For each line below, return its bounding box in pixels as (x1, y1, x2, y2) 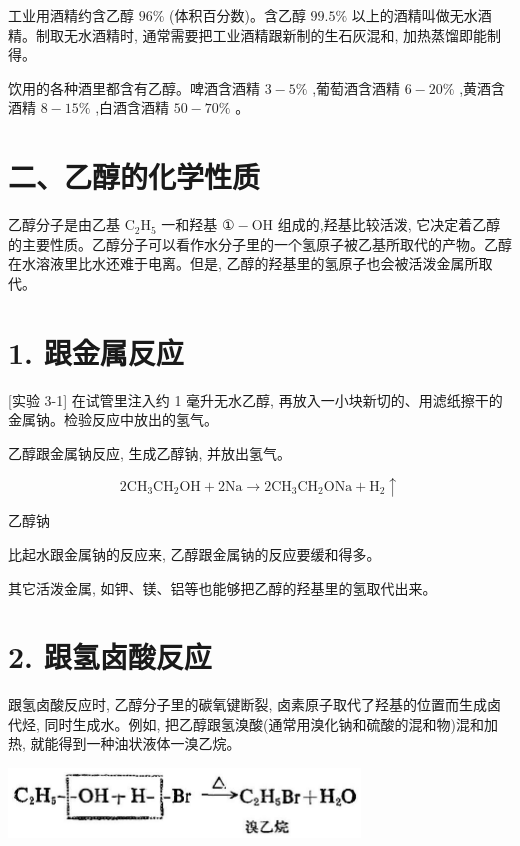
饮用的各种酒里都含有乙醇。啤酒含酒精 (8, 77, 260, 98)
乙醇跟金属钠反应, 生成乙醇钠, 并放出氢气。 (8, 442, 292, 463)
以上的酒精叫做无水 (351, 5, 478, 25)
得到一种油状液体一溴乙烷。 (58, 733, 241, 754)
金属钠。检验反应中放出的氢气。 (8, 409, 218, 430)
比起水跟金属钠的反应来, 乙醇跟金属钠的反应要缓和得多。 (8, 543, 381, 564)
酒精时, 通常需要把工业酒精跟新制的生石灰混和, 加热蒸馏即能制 (91, 24, 502, 45)
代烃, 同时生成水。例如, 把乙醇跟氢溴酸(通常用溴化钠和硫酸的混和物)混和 (8, 713, 484, 734)
